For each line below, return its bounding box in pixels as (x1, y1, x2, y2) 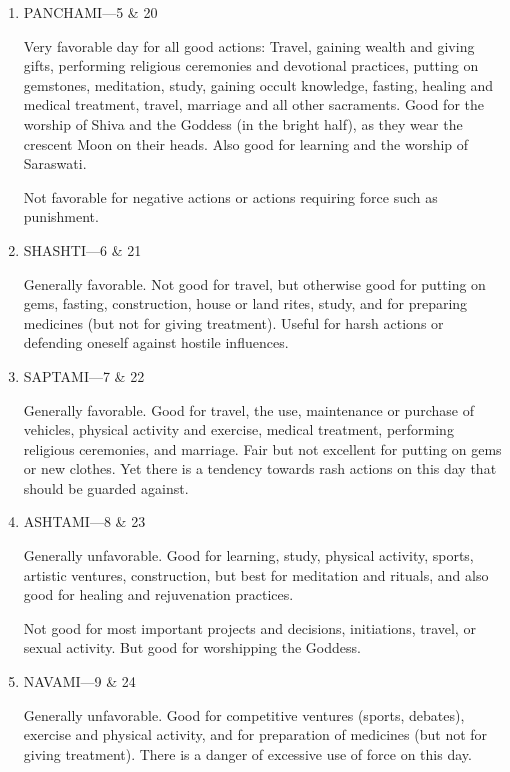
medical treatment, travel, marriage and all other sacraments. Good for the (23, 94, 484, 115)
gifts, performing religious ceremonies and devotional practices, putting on (23, 55, 479, 76)
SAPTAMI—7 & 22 (23, 365, 145, 386)
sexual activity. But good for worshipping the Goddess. (23, 637, 361, 658)
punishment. (23, 206, 99, 227)
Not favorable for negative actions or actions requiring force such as (23, 186, 438, 207)
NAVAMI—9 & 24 (23, 671, 136, 692)
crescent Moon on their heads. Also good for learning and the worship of (23, 133, 469, 154)
